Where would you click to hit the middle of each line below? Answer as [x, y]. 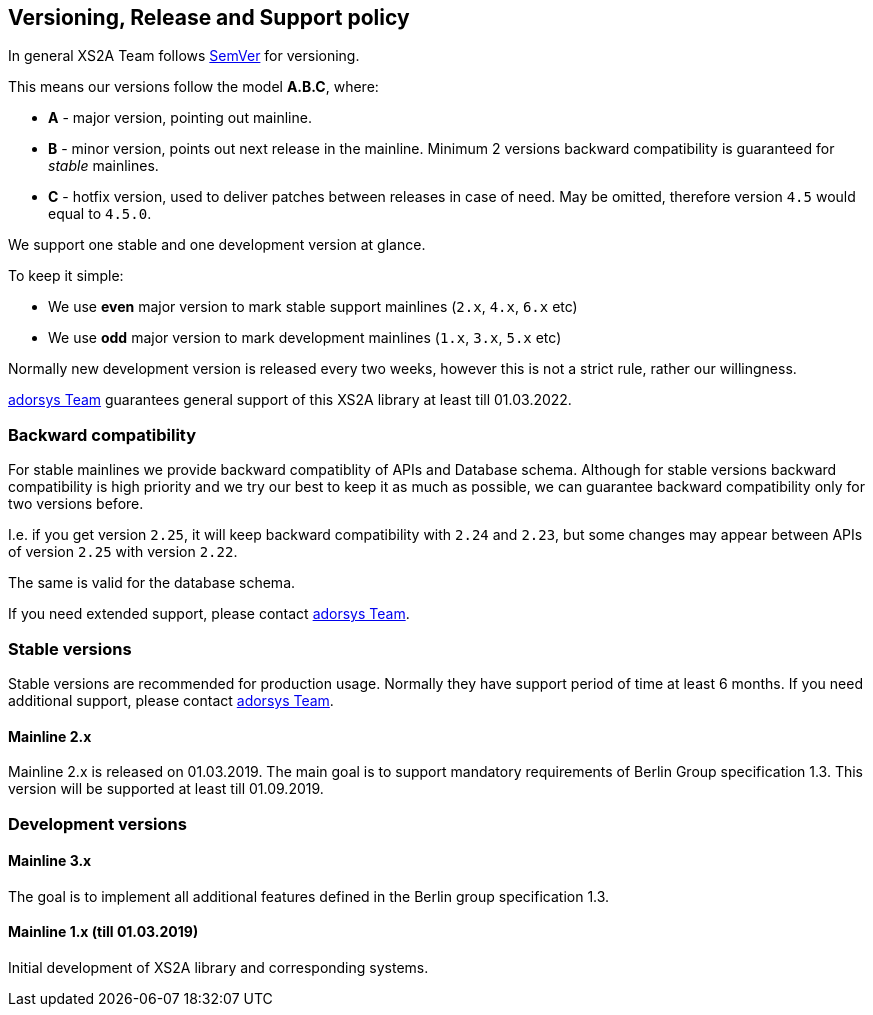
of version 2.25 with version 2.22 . [123, 552]
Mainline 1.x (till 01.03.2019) [103, 932]
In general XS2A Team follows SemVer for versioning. [184, 56]
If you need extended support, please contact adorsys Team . [209, 614]
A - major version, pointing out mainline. [180, 118]
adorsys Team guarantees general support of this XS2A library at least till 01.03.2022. [290, 400]
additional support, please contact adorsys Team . [171, 700]
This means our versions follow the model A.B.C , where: [193, 87]
